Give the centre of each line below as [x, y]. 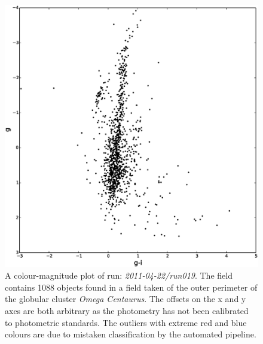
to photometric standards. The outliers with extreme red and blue [126, 322]
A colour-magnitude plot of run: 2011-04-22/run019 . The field [119, 275]
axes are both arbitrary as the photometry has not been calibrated [127, 311]
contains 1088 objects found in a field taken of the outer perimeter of [131, 287]
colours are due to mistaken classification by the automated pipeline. [131, 334]
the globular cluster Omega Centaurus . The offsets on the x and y [126, 299]
